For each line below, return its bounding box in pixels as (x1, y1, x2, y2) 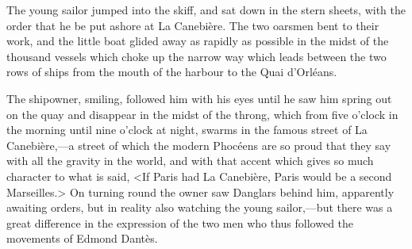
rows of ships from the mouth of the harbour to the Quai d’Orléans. (6, 63, 337, 80)
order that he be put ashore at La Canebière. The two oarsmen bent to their (6, 17, 379, 33)
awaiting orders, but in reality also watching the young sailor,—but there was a (6, 199, 393, 216)
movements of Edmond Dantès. (6, 230, 158, 247)
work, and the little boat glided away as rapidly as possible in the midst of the (6, 33, 389, 49)
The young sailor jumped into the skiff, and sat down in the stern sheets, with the (6, 2, 406, 17)
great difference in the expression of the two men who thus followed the (6, 214, 354, 231)
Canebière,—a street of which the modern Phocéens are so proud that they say (6, 136, 391, 153)
